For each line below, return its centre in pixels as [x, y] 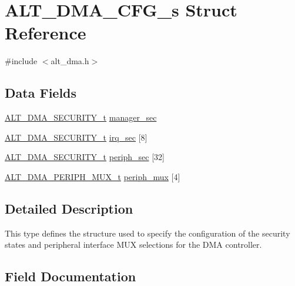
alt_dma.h [70, 61]
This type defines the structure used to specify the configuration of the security [147, 233]
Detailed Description [69, 208]
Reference [46, 33]
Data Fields [41, 93]
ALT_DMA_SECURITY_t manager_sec [81, 117]
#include [21, 61]
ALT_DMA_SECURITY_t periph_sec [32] [85, 157]
